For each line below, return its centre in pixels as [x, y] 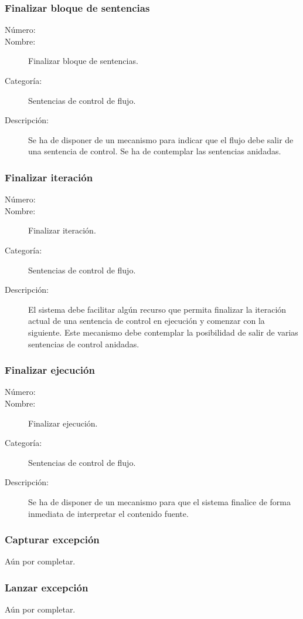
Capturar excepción [52, 539]
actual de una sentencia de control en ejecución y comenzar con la [147, 321]
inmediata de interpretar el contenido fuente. [108, 513]
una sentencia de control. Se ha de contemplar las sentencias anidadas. [155, 151]
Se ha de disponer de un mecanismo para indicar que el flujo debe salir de [161, 139]
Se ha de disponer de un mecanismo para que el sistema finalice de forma [159, 501]
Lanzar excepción [47, 587]
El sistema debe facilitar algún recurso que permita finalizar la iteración [157, 309]
